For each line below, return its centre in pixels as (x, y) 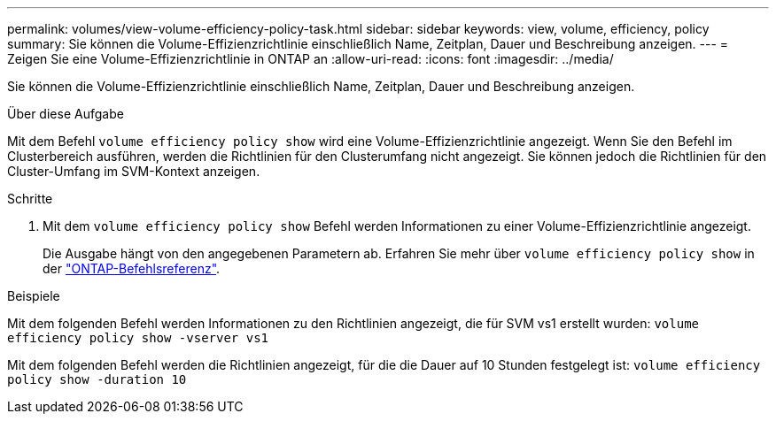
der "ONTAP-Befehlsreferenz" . (132, 268)
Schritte (30, 199)
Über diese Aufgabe (66, 114)
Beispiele (34, 296)
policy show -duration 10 (97, 379)
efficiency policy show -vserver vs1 (138, 338)
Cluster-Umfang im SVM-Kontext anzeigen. (134, 171)
